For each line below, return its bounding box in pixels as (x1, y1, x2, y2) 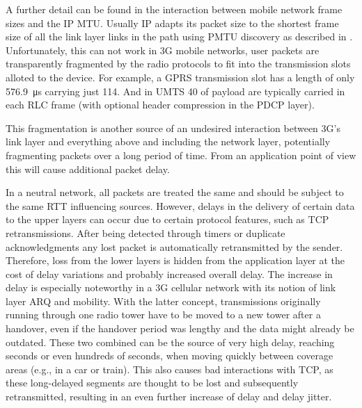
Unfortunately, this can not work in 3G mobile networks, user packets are (6, 42, 320, 57)
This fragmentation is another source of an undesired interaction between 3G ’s (6, 120, 340, 135)
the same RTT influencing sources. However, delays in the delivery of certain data (6, 198, 355, 213)
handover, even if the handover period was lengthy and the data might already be (6, 321, 354, 336)
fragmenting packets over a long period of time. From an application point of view (6, 147, 356, 162)
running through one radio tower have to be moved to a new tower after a (6, 307, 321, 322)
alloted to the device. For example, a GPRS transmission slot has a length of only (6, 70, 355, 84)
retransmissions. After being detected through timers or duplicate (6, 225, 285, 240)
